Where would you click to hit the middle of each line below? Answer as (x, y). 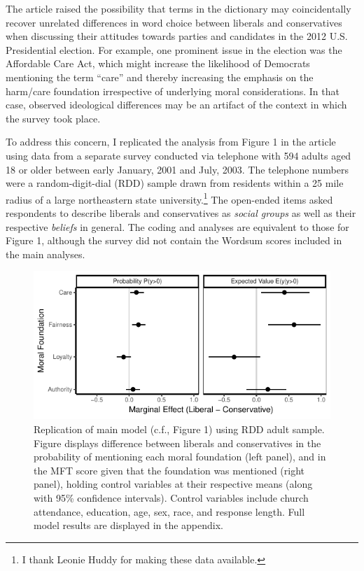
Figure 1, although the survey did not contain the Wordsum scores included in (174, 240)
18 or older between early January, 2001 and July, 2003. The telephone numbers (177, 169)
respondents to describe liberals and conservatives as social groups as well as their (181, 212)
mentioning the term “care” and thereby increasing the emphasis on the (160, 77)
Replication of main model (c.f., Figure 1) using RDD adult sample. (179, 429)
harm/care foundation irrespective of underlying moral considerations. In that (173, 91)
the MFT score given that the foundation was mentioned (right (169, 470)
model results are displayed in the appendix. (128, 525)
